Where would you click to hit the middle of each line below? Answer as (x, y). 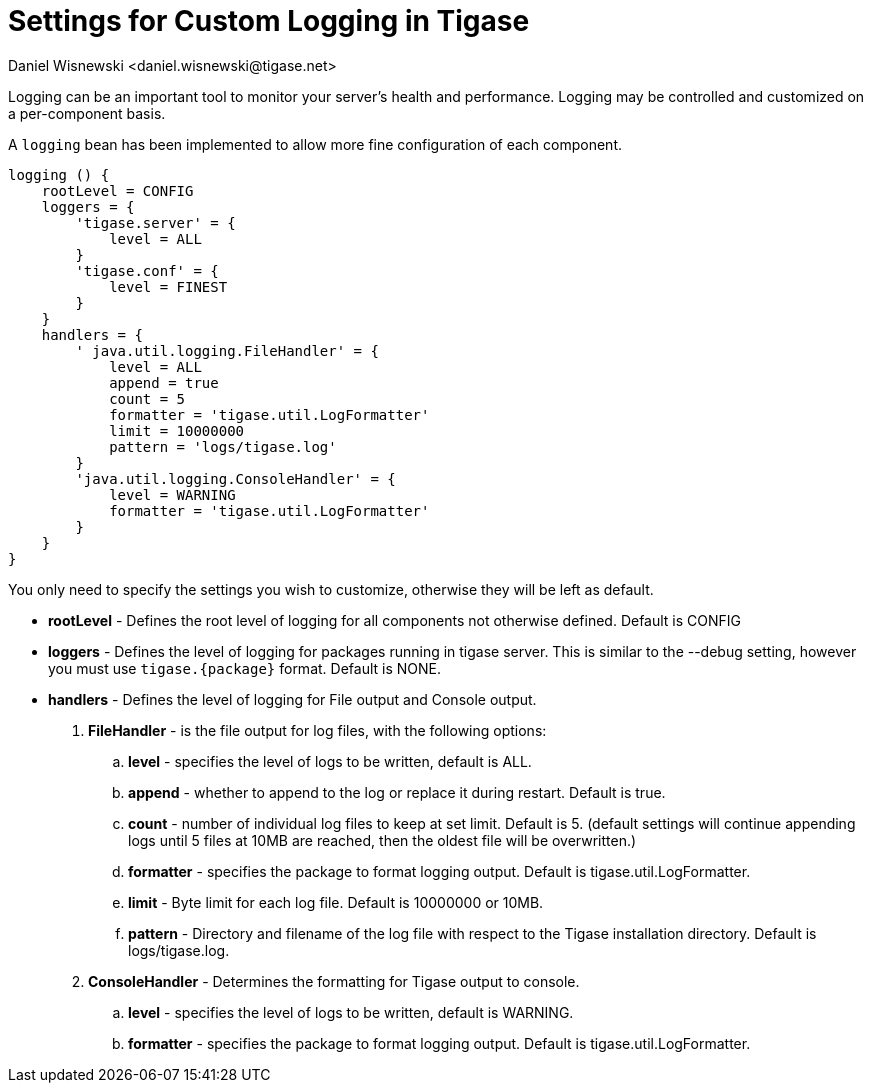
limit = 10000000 (177, 430)
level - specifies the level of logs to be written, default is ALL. (330, 761)
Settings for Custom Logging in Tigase (269, 21)
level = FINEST (168, 286)
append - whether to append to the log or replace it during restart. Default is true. (397, 792)
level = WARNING (172, 494)
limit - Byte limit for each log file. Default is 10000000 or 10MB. (336, 902)
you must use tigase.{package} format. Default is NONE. (244, 668)
